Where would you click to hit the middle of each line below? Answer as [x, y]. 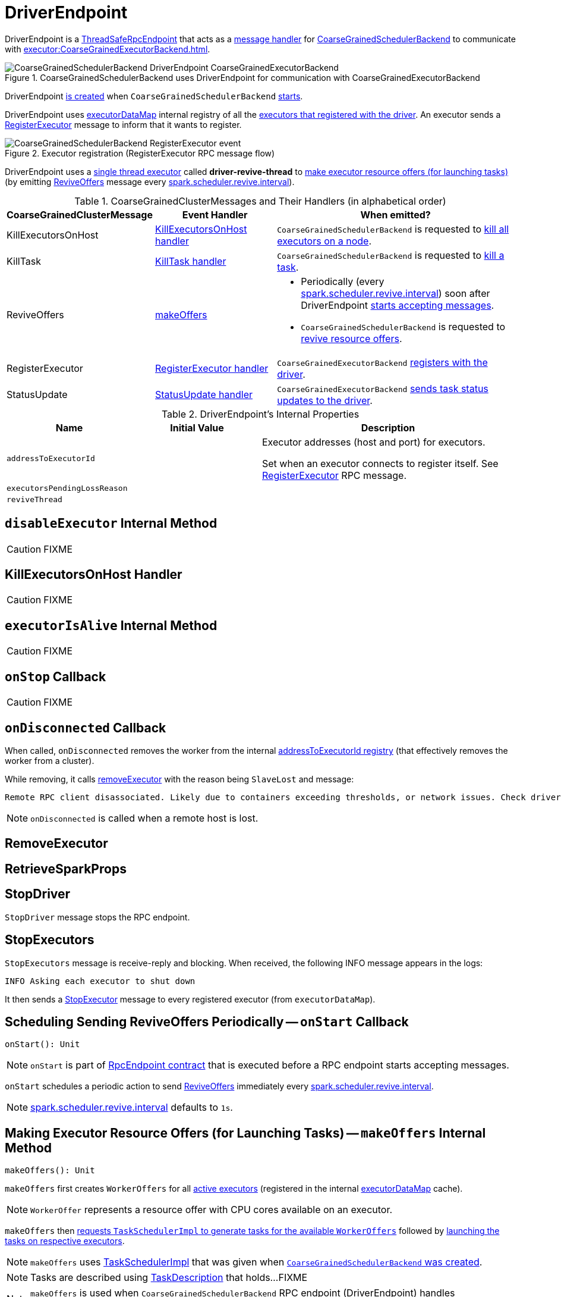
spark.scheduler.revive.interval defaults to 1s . [132, 1108]
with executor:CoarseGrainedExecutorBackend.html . [108, 49]
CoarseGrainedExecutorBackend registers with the [382, 362]
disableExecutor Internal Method [111, 524]
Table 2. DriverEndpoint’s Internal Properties [260, 414]
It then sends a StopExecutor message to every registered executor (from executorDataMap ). [190, 999]
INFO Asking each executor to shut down [100, 981]
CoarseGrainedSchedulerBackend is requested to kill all [393, 229]
